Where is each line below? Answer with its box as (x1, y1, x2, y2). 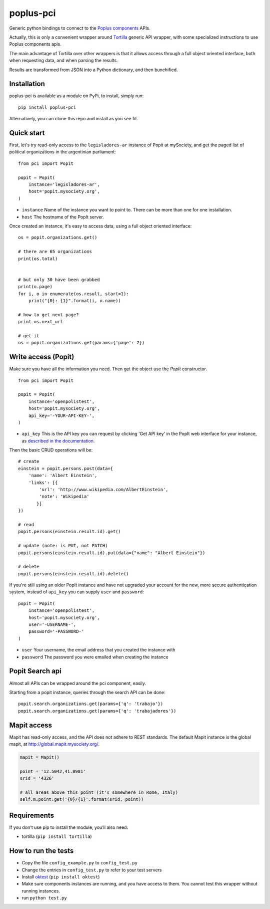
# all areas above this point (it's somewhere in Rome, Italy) (19, 789, 178, 795)
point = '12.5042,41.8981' (19, 768, 86, 774)
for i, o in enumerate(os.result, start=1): (18, 291, 129, 297)
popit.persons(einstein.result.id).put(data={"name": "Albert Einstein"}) (18, 550, 205, 556)
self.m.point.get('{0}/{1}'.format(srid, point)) (19, 797, 144, 802)
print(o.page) (18, 284, 52, 290)
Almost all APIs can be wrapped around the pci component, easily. (9, 680, 146, 686)
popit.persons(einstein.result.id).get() (18, 529, 121, 535)
